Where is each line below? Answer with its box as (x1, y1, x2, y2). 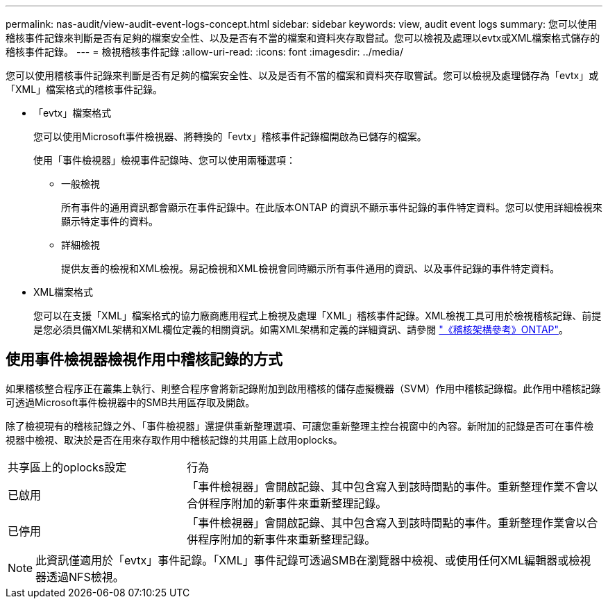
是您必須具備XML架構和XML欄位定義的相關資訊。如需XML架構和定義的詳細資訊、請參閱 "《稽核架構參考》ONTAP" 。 (33, 324, 569, 335)
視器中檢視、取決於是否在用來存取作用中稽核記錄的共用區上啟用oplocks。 (6, 433, 343, 446)
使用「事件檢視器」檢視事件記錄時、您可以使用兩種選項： (33, 154, 296, 166)
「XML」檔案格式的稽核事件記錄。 (6, 83, 163, 95)
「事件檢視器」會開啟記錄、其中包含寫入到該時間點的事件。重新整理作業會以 (187, 515, 587, 530)
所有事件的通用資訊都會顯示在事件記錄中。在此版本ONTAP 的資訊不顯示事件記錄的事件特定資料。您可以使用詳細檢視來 (61, 201, 602, 213)
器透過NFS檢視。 (35, 569, 124, 584)
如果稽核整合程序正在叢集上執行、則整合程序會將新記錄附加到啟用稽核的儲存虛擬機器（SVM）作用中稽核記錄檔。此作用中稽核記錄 (6, 382, 601, 394)
